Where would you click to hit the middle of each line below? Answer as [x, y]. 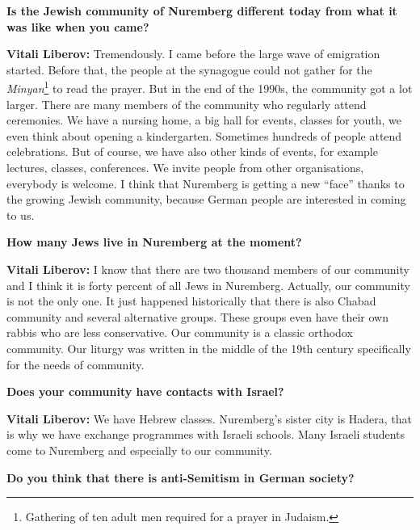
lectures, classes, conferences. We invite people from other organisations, [185, 167]
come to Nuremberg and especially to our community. [139, 450]
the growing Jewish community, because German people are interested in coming [206, 199]
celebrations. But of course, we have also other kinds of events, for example [192, 151]
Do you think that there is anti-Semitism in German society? [181, 477]
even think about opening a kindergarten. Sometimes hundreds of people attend [204, 135]
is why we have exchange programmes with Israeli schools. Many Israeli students [206, 434]
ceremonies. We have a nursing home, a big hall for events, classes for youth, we [204, 120]
